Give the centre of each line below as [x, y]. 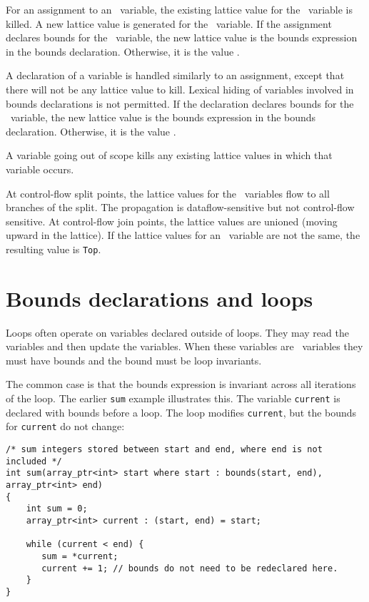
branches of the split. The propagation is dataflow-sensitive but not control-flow [180, 207]
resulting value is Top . [54, 249]
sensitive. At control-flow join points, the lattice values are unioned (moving [172, 221]
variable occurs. [40, 169]
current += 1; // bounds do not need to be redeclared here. [190, 568]
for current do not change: [65, 426]
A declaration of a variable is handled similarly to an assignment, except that [175, 75]
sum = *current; [80, 556]
